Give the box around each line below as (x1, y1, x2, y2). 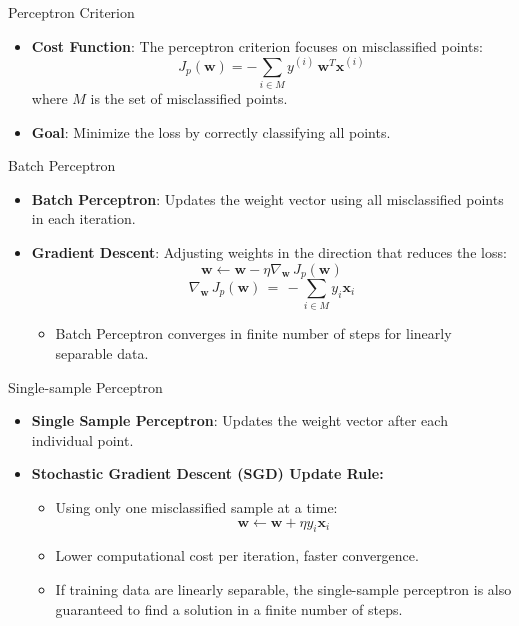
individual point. (31, 429, 134, 450)
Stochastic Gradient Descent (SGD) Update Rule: (31, 463, 384, 484)
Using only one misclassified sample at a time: (55, 496, 338, 517)
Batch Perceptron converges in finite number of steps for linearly (55, 323, 452, 344)
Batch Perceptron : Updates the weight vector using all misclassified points (31, 188, 504, 209)
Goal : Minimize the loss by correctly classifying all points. (31, 121, 391, 142)
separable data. (55, 342, 149, 363)
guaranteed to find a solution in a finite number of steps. (55, 598, 403, 619)
